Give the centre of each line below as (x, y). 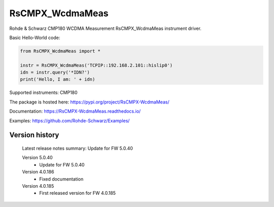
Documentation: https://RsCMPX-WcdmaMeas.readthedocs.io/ (75, 111)
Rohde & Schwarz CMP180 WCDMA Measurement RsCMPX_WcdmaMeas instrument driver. (105, 28)
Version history (34, 135)
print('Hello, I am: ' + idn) (58, 79)
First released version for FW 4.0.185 (78, 193)
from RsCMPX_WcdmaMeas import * (60, 51)
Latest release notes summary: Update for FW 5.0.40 (77, 148)
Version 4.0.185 (38, 186)
